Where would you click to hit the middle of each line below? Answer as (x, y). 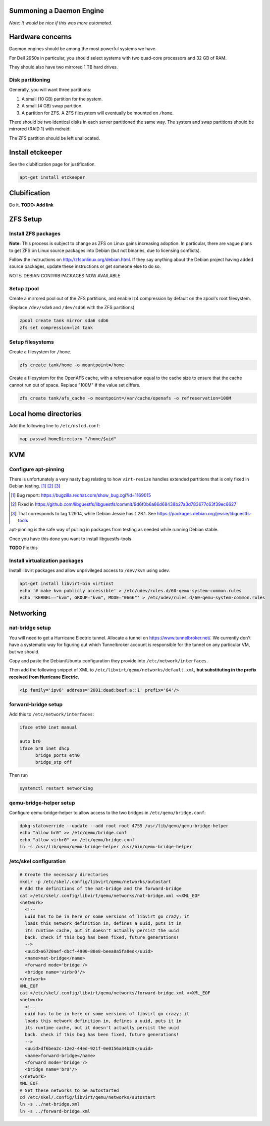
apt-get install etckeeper (52, 177)
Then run (19, 775)
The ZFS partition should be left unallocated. (54, 138)
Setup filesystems (31, 342)
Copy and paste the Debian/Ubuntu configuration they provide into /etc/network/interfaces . (108, 660)
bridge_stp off (54, 762)
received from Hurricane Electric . (44, 677)
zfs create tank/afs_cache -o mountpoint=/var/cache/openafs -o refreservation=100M (125, 398)
